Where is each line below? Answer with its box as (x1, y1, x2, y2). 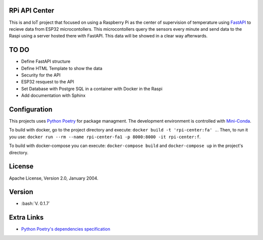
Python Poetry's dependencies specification (21, 226, 111, 232)
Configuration (9, 105, 53, 113)
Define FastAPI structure (21, 58, 71, 64)
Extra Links (9, 213, 44, 222)
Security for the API (21, 72, 61, 78)
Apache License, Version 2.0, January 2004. (9, 175, 98, 181)
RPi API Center (9, 6, 55, 15)
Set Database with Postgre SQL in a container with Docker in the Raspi (21, 86, 163, 92)
